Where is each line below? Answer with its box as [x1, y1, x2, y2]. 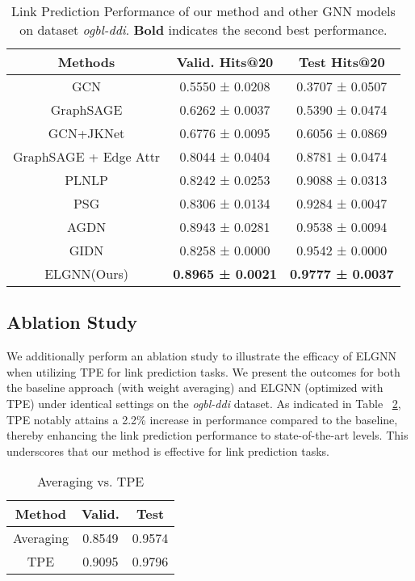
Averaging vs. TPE [37, 472, 145, 491]
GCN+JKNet [48, 124, 125, 142]
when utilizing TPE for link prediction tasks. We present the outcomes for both [6, 363, 400, 380]
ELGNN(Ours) [44, 264, 128, 283]
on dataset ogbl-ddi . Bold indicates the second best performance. [19, 20, 388, 39]
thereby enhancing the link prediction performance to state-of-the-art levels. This [6, 427, 409, 444]
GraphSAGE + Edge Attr [13, 147, 161, 166]
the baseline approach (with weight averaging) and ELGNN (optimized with [6, 379, 384, 396]
